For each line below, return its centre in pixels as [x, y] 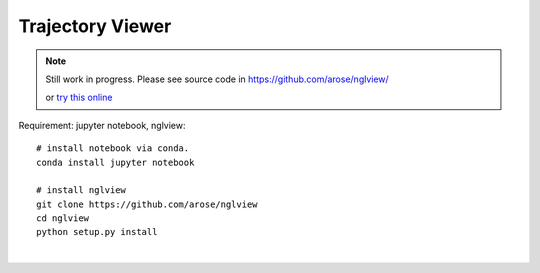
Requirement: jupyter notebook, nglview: [102, 125]
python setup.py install [97, 232]
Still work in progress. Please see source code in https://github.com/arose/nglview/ [217, 79]
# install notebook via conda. [113, 148]
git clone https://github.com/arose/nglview [147, 204]
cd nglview [63, 218]
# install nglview [81, 190]
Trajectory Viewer [95, 26]
